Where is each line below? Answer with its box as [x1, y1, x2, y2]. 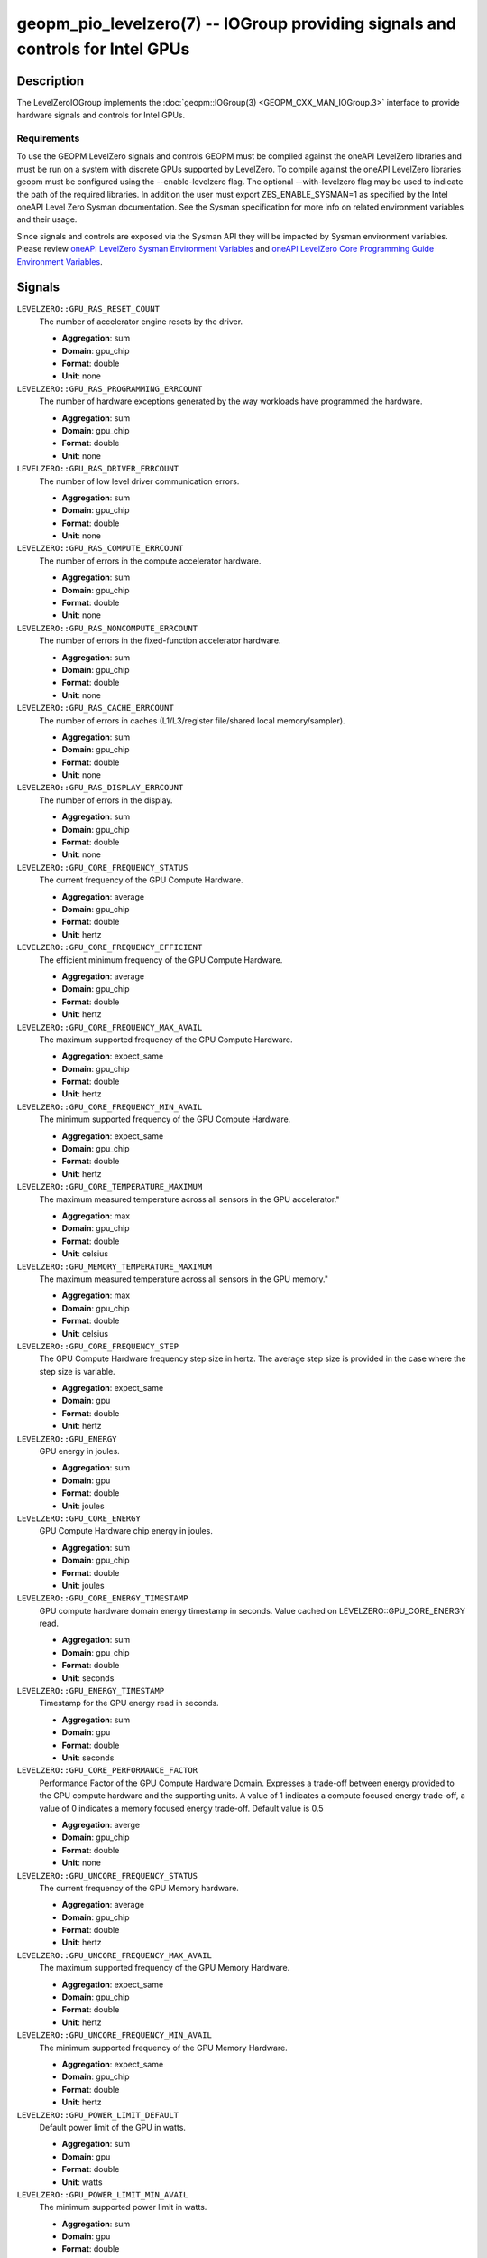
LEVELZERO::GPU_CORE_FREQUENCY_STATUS [16, 863, 188, 872]
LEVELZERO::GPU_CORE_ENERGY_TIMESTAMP [16, 1593, 188, 1603]
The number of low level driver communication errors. [39, 475, 240, 487]
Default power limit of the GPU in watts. [39, 2122, 187, 2132]
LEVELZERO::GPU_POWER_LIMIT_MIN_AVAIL [16, 2189, 188, 2199]
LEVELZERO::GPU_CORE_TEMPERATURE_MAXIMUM [16, 1181, 203, 1192]
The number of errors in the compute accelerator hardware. [39, 555, 262, 566]
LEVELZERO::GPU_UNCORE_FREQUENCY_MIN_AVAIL [16, 2030, 212, 2040]
